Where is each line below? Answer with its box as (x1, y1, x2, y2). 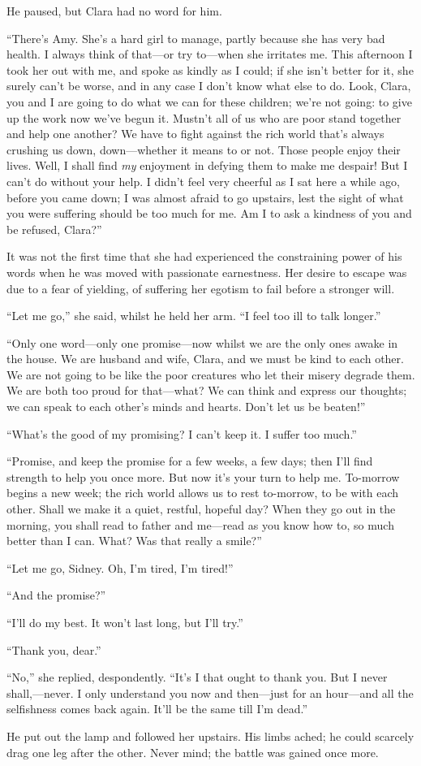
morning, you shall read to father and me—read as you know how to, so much (6, 516, 394, 533)
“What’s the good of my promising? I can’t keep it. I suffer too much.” (6, 425, 357, 442)
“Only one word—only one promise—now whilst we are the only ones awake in (6, 334, 398, 351)
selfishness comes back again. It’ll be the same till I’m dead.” (6, 700, 308, 717)
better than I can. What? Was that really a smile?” (6, 532, 262, 549)
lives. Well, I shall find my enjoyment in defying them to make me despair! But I (6, 157, 408, 174)
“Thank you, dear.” (6, 641, 101, 658)
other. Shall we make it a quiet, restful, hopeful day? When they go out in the (6, 500, 396, 517)
